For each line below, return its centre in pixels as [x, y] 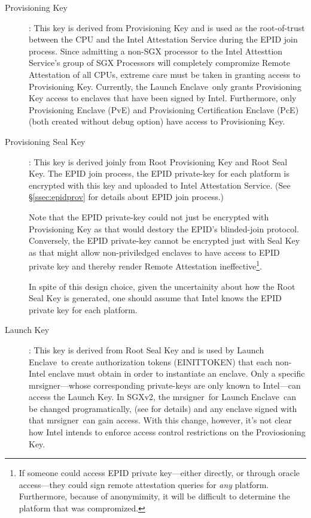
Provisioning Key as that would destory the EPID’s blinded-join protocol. [164, 228]
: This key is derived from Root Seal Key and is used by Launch [147, 349]
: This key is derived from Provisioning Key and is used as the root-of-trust [167, 27]
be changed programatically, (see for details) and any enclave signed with [163, 408]
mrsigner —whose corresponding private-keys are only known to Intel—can [165, 385]
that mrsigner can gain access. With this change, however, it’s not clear [160, 420]
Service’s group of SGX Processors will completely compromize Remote [159, 63]
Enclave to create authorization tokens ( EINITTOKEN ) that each [151, 361]
